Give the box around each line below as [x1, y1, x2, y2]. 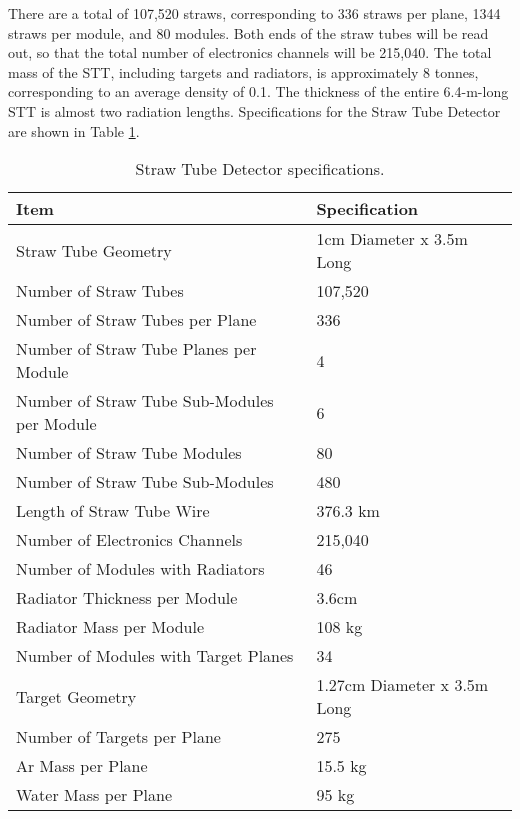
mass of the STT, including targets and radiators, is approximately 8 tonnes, [8, 61, 479, 82]
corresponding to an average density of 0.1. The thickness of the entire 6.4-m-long [8, 81, 509, 102]
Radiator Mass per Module [16, 615, 205, 639]
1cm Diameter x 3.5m [316, 227, 468, 251]
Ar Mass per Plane [16, 754, 148, 778]
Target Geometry [16, 684, 137, 708]
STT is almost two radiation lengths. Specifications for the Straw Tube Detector [8, 100, 501, 121]
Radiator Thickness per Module [16, 586, 238, 610]
